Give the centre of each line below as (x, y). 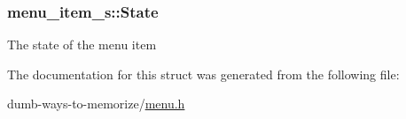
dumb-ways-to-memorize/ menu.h (96, 104)
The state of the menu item (82, 45)
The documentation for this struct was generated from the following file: (203, 74)
